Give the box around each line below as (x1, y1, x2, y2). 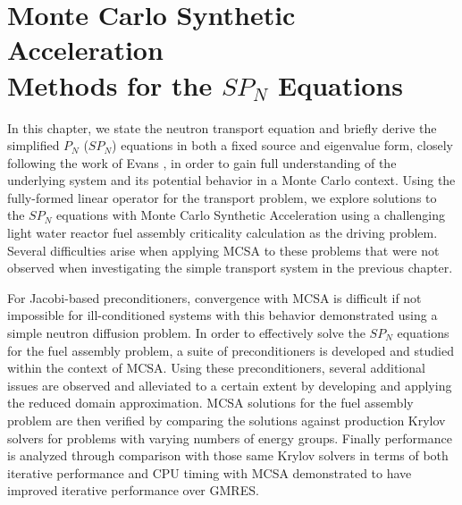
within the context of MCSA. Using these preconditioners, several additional (7, 358, 425, 377)
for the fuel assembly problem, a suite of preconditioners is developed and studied (7, 341, 454, 359)
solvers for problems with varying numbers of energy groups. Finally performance (7, 428, 452, 447)
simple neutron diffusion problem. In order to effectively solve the (7, 324, 365, 342)
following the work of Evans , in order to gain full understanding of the (7, 153, 397, 172)
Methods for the (7, 66, 213, 103)
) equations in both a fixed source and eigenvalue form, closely (112, 136, 453, 155)
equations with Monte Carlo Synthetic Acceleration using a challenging (56, 206, 446, 224)
